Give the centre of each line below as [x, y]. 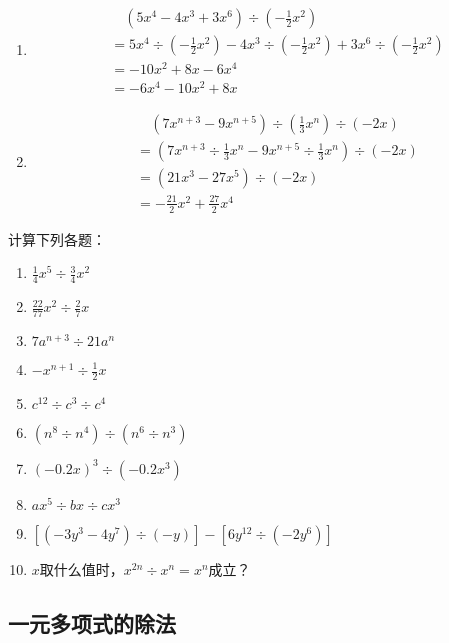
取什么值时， [81, 568]
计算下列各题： [57, 238]
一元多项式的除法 [92, 622]
